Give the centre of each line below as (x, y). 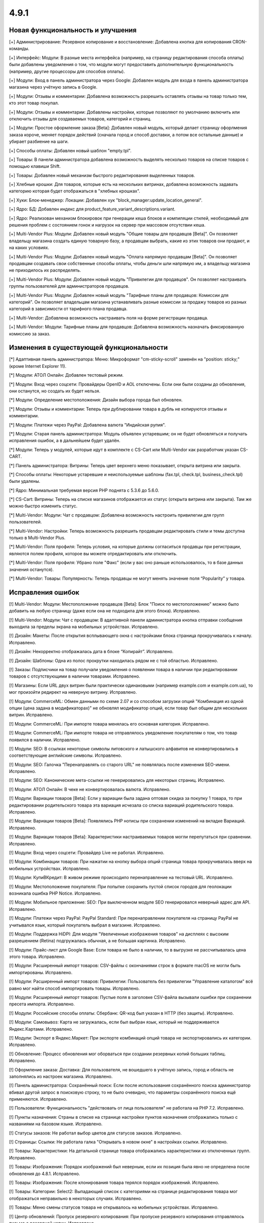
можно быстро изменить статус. (43, 506)
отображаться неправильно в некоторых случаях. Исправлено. (76, 1198)
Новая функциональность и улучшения (73, 30)
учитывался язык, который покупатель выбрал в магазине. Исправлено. (85, 925)
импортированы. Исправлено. (41, 972)
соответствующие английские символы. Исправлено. (66, 755)
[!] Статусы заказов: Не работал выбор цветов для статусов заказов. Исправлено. (95, 1133)
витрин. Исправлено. (31, 715)
